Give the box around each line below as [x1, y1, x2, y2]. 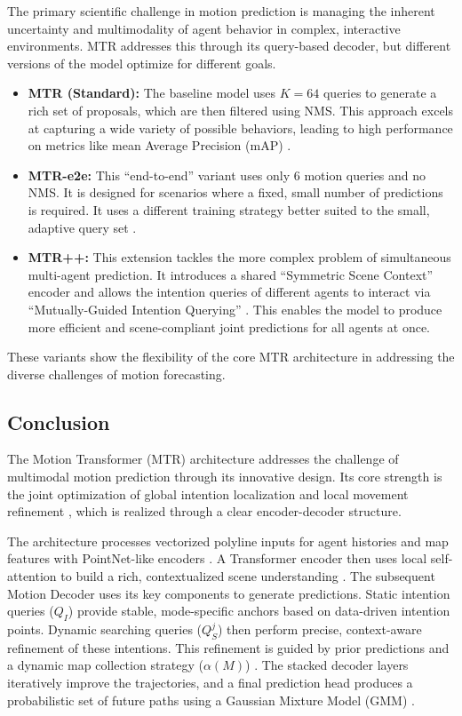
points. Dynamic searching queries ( [7, 620, 203, 639]
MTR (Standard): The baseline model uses [28, 84, 276, 102]
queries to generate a [323, 84, 437, 102]
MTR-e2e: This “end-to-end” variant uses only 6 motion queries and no [28, 165, 426, 184]
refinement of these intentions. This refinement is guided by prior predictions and [7, 638, 450, 656]
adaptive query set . [28, 218, 137, 236]
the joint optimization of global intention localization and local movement [7, 484, 409, 503]
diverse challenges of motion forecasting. [7, 364, 226, 383]
